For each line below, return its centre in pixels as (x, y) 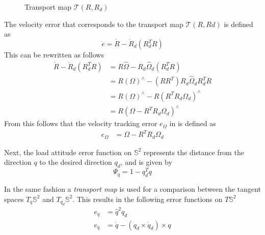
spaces (14, 199)
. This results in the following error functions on (148, 199)
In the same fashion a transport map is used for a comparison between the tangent (132, 189)
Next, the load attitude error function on (68, 152)
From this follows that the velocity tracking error (81, 123)
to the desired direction (76, 162)
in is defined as (193, 123)
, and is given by (146, 162)
